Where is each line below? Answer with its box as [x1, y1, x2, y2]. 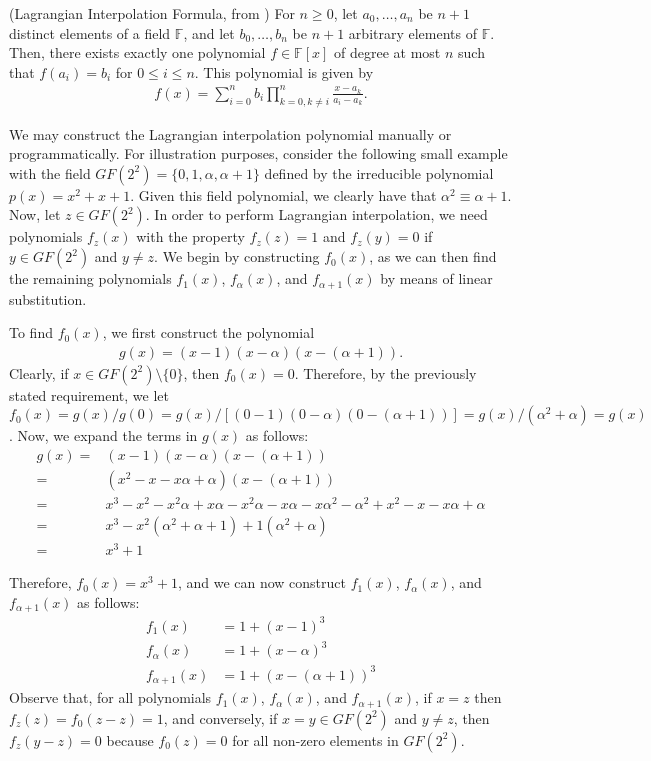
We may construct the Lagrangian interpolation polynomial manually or [9, 123, 452, 144]
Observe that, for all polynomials [9, 687, 212, 708]
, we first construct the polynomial [102, 322, 315, 343]
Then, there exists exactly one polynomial [9, 42, 266, 63]
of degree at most [334, 42, 441, 63]
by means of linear [380, 268, 493, 289]
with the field [9, 162, 91, 183]
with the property [136, 226, 245, 247]
